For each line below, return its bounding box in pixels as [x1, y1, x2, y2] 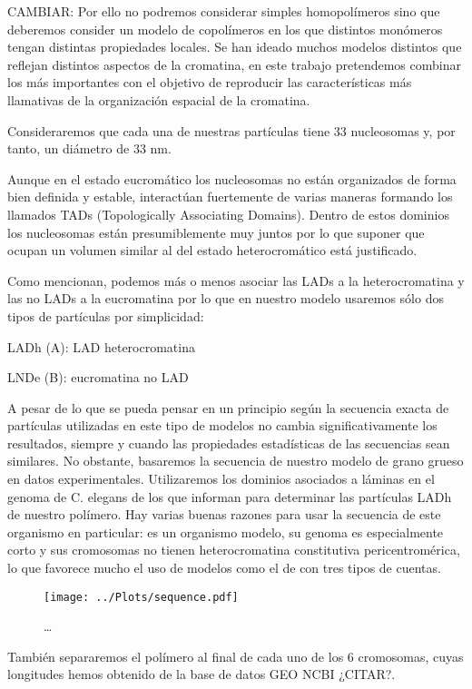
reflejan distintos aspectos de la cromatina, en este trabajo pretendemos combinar [7, 54, 461, 74]
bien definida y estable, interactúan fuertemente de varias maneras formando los [7, 187, 453, 206]
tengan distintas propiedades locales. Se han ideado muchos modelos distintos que [7, 37, 462, 56]
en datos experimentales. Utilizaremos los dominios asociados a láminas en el [7, 469, 435, 488]
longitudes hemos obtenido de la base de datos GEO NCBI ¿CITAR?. [7, 664, 396, 684]
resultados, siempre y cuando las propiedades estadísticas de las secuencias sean [7, 433, 450, 452]
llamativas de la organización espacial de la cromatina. [7, 90, 310, 109]
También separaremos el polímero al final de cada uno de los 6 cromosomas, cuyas [7, 646, 464, 665]
